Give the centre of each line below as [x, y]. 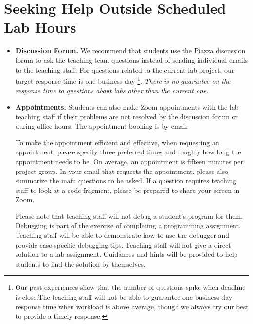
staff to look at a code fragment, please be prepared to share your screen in [127, 190]
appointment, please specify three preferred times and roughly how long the [128, 152]
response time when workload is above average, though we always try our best [132, 306]
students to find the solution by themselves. [80, 263]
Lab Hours [40, 27]
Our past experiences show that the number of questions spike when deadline [130, 287]
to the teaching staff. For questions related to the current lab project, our [125, 69]
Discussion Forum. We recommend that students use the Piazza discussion [130, 50]
